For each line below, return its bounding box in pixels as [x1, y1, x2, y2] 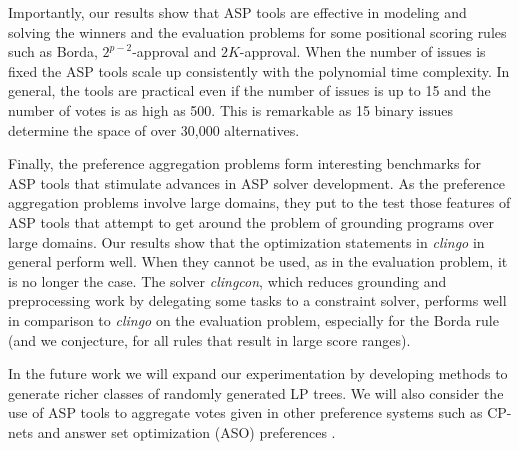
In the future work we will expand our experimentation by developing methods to [8, 363, 508, 384]
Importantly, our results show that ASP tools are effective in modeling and [8, 2, 467, 22]
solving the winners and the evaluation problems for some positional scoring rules [8, 21, 507, 42]
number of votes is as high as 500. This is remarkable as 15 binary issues [8, 99, 453, 120]
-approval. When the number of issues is [239, 41, 486, 62]
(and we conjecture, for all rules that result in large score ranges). [8, 329, 411, 350]
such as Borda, [8, 41, 98, 62]
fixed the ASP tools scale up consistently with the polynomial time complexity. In [8, 60, 510, 81]
